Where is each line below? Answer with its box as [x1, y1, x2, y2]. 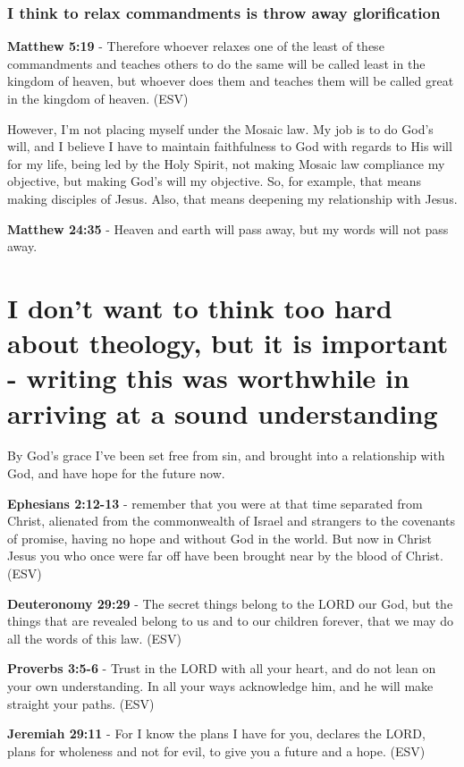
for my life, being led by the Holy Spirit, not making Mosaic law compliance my [7, 154, 445, 173]
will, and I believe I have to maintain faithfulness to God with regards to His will [7, 137, 452, 156]
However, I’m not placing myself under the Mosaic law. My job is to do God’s [7, 119, 434, 138]
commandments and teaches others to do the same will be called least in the [7, 54, 426, 72]
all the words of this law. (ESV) [7, 628, 181, 647]
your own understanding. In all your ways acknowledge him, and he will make [7, 676, 434, 695]
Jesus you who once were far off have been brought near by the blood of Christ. [7, 546, 443, 565]
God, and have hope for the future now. [7, 464, 225, 483]
